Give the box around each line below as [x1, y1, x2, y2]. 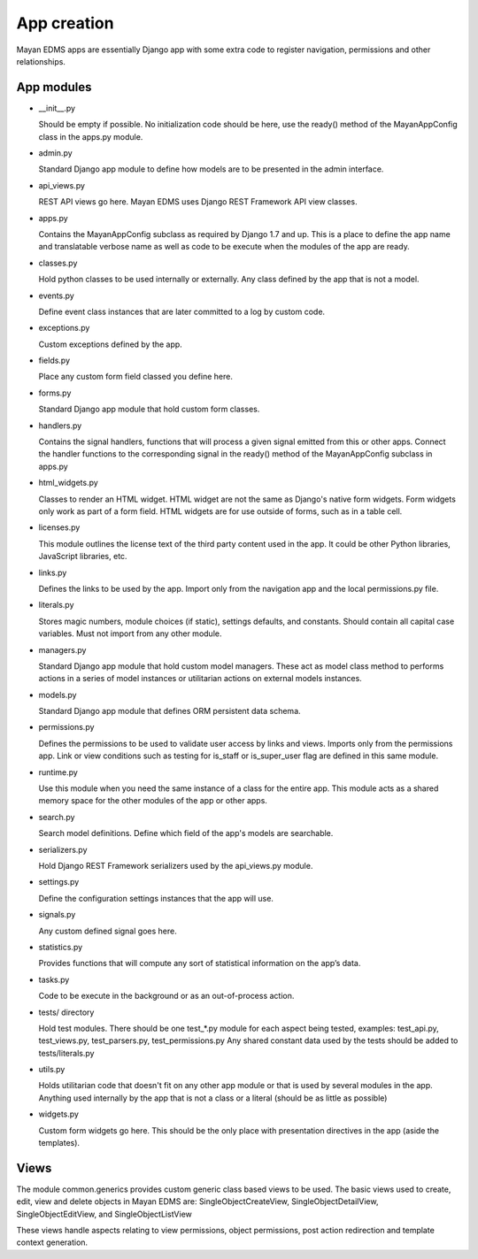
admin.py [38, 148, 73, 158]
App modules [16, 80, 92, 95]
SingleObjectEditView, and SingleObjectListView [16, 1209, 192, 1219]
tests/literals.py [38, 1048, 95, 1058]
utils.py [38, 1064, 66, 1075]
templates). [38, 1138, 80, 1148]
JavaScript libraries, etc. [38, 551, 127, 562]
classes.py [38, 257, 78, 268]
